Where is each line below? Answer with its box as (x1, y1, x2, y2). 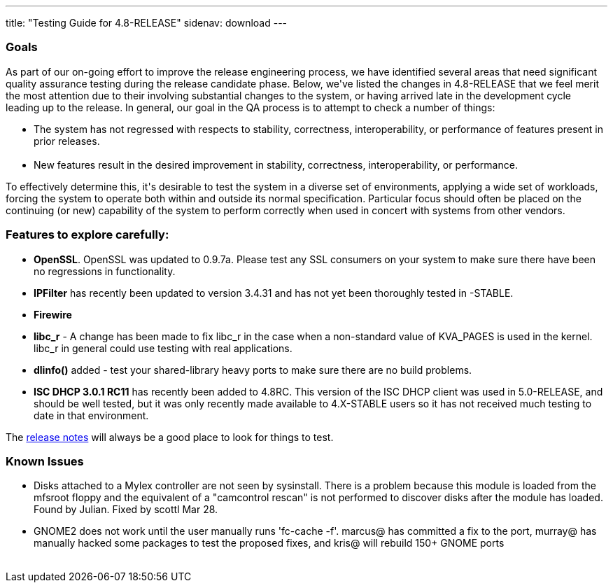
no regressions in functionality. (34, 265, 176, 277)
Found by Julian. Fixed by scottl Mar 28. (34, 503, 218, 516)
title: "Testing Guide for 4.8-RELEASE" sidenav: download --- (6, 17, 288, 29)
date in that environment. (34, 409, 149, 421)
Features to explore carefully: (6, 227, 169, 242)
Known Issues (6, 454, 84, 468)
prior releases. (34, 134, 100, 147)
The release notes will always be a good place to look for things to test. (6, 430, 334, 443)
